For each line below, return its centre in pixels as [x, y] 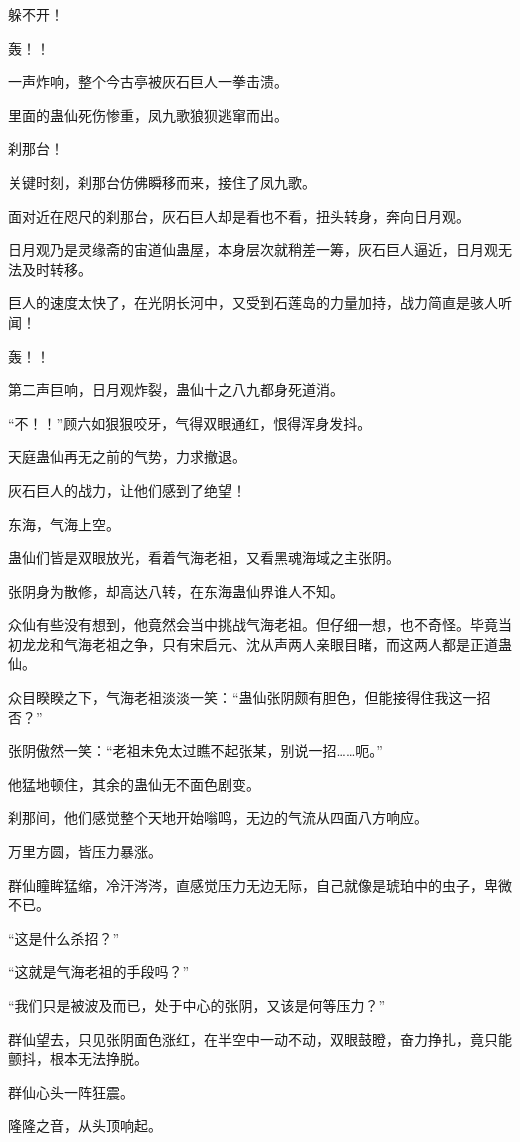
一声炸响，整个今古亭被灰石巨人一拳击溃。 [148, 81]
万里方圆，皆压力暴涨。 [85, 851]
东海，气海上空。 [64, 523]
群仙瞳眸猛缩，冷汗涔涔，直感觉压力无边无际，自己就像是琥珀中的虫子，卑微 [260, 884]
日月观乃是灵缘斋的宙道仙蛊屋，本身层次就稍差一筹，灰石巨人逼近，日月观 [253, 249]
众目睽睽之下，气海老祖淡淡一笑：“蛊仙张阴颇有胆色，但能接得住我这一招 [249, 697]
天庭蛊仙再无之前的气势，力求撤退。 [127, 456]
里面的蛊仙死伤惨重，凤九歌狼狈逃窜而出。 [148, 114]
